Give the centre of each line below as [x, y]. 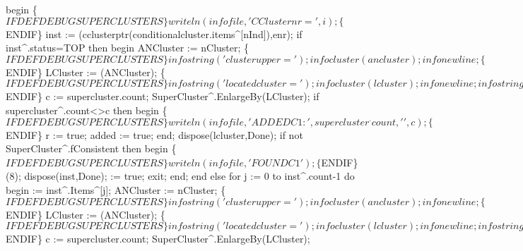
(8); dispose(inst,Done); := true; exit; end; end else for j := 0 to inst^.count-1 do [180, 176]
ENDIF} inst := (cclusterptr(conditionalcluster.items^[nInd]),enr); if [154, 33]
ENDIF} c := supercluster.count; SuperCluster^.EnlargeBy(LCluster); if [163, 96]
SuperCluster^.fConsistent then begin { [91, 148]
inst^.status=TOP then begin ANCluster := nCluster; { [128, 48]
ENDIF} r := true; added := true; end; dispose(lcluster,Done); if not [154, 134]
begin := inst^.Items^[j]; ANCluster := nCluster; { [116, 189]
